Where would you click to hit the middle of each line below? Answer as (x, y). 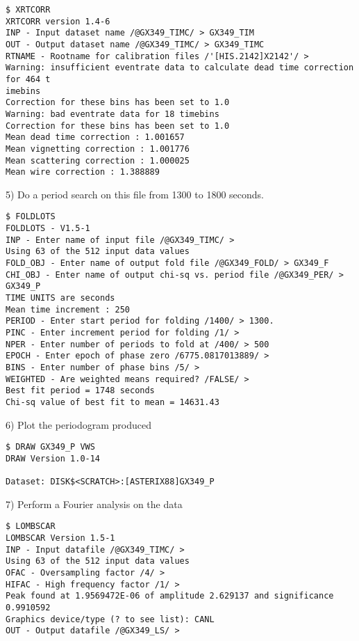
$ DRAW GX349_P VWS (50, 447)
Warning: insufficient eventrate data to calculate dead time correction (180, 68)
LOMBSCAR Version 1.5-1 (60, 538)
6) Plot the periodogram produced (78, 424)
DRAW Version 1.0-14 (53, 458)
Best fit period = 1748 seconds (80, 391)
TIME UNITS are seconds (60, 298)
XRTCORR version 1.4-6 (58, 21)
